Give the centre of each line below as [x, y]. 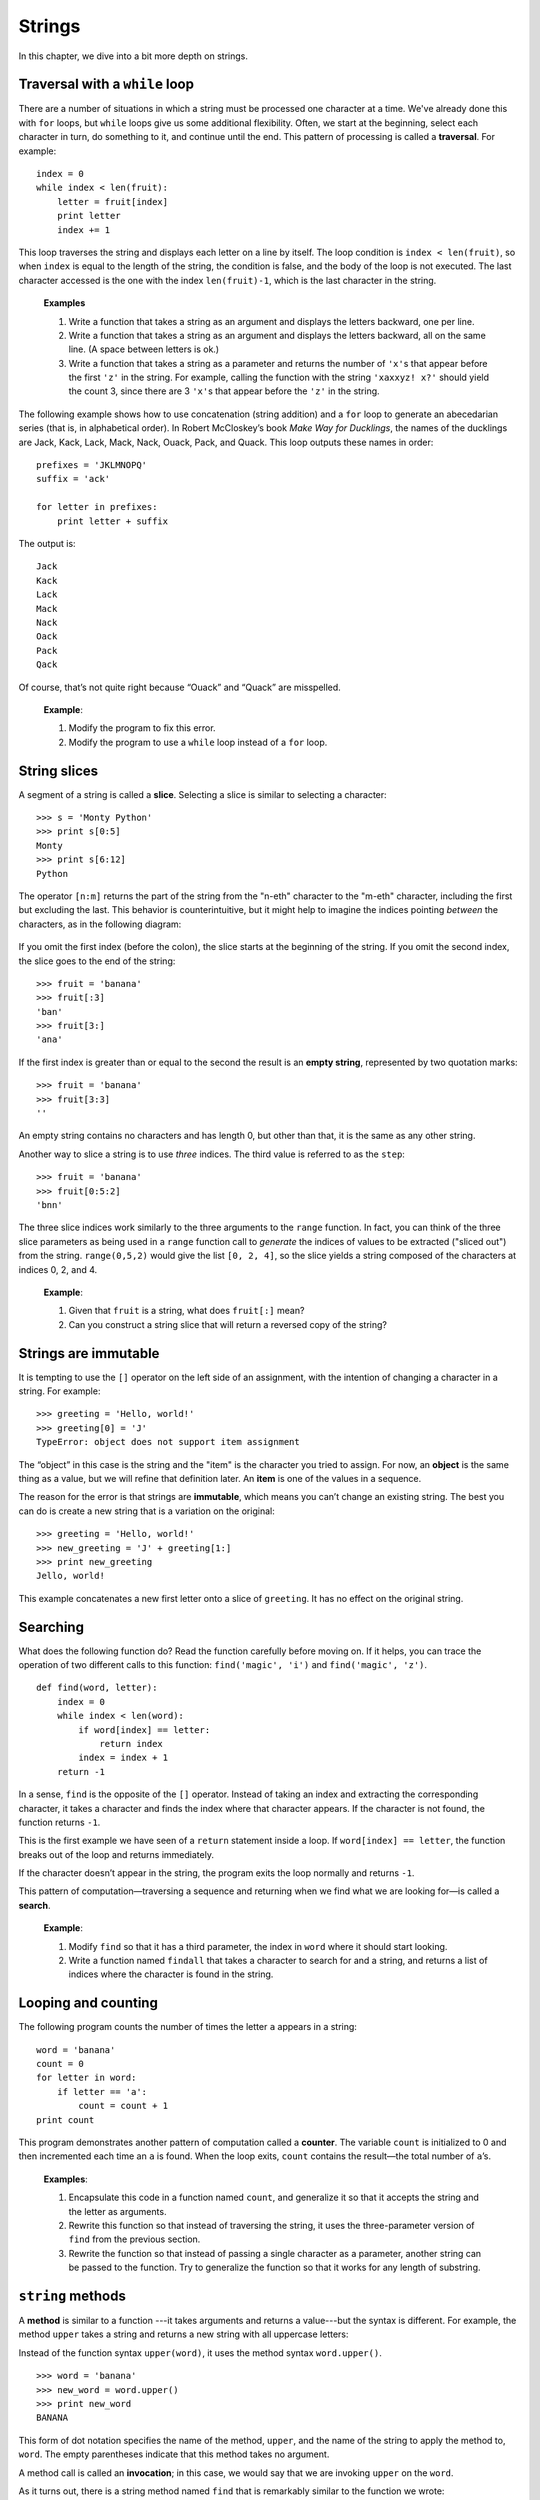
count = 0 [60, 2064]
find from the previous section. [134, 2239]
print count [65, 2119]
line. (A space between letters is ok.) [144, 349]
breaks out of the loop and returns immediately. [116, 1854]
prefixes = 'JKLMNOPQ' [92, 465]
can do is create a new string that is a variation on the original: [146, 1511]
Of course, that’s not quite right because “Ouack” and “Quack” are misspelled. [180, 687]
